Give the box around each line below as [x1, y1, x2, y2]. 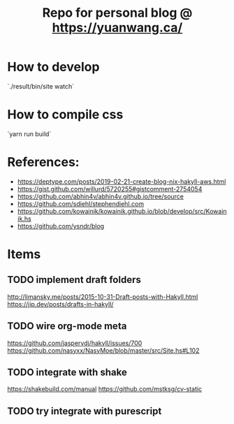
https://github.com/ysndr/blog [17, 221, 105, 230]
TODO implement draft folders [7, 274, 141, 286]
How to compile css [7, 107, 124, 123]
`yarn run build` [7, 129, 52, 138]
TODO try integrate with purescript [7, 405, 162, 417]
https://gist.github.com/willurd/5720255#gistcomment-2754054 [17, 184, 203, 193]
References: [7, 154, 80, 170]
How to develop [7, 59, 100, 75]
